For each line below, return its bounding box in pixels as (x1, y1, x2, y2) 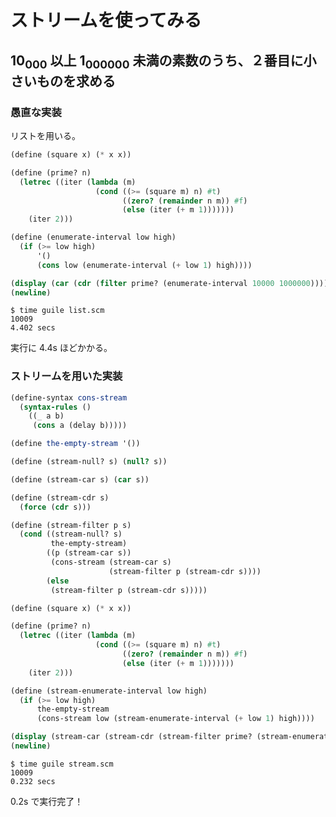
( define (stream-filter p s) (10, 520, 132, 530)
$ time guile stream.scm (10, 759, 114, 769)
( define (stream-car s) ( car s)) (10, 474, 150, 485)
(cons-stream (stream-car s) (50, 557, 172, 568)
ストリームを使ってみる (10, 9, 202, 32)
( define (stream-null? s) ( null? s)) (10, 457, 168, 467)
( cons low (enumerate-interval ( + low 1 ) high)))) (36, 260, 253, 270)
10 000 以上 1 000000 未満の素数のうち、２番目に (10, 52, 304, 71)
